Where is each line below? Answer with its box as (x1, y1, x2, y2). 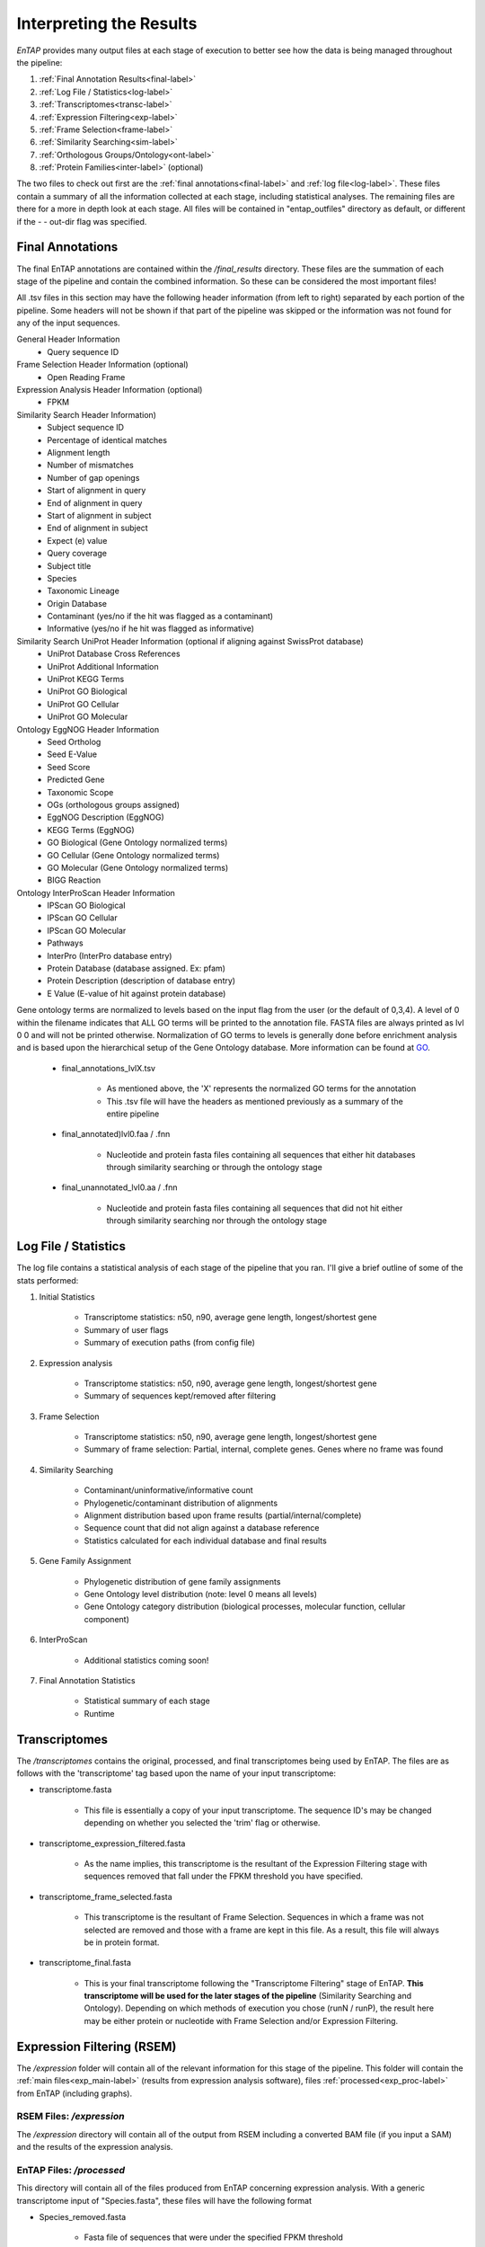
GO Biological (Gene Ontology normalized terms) (47, 837, 228, 848)
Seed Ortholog (47, 736, 101, 747)
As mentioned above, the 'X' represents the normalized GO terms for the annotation (106, 1083, 417, 1094)
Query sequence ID (47, 346, 119, 357)
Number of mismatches (47, 459, 134, 471)
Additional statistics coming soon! (84, 1655, 209, 1665)
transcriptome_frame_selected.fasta (39, 1891, 172, 1902)
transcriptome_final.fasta (39, 1958, 132, 1968)
